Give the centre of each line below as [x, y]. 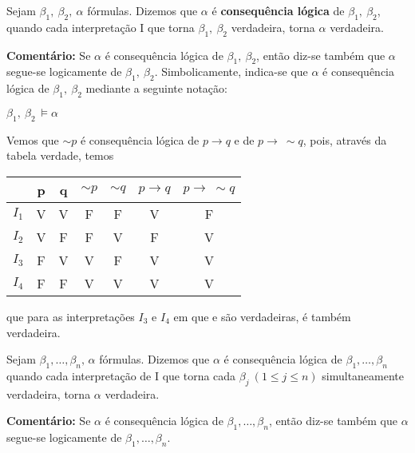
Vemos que [33, 139]
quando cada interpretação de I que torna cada [121, 375]
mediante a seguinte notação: [156, 88]
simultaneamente [363, 375]
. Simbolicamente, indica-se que [231, 72]
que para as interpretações [71, 316]
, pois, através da [345, 139]
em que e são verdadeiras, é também [262, 316]
